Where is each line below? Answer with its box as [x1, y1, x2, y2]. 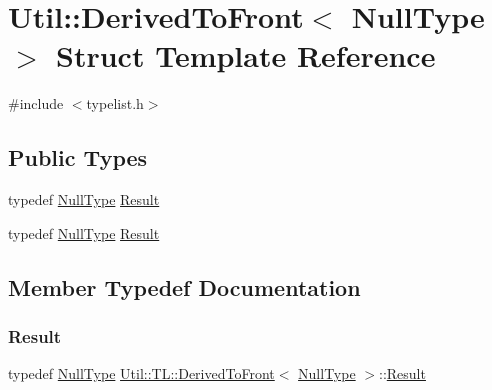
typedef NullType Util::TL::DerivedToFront [8, 363, 275, 384]
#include [8, 93, 64, 114]
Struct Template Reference [56, 35, 436, 76]
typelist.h [86, 93, 144, 114]
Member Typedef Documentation [8, 271, 361, 302]
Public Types [8, 142, 148, 173]
